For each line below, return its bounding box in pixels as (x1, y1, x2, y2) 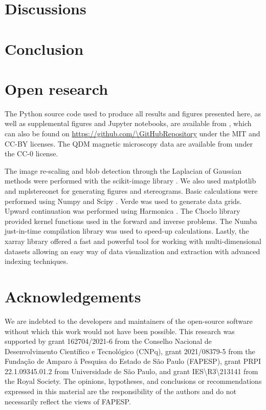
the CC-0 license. (5, 148, 58, 159)
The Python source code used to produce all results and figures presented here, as (5, 108, 261, 118)
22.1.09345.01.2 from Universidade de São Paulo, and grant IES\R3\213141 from (5, 365, 258, 376)
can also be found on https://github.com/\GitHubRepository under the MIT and (5, 128, 260, 139)
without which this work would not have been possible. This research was (5, 325, 235, 336)
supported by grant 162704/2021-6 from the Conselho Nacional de (5, 336, 212, 346)
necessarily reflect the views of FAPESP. (5, 396, 131, 406)
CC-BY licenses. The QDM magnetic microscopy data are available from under (5, 138, 253, 149)
